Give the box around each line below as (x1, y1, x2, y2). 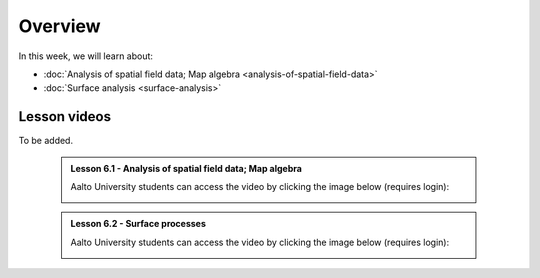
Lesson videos (18, 108, 112, 125)
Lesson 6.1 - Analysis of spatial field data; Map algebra (70, 162, 302, 174)
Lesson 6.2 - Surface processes (70, 218, 207, 230)
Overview (18, 15, 101, 37)
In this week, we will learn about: (18, 50, 154, 62)
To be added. (18, 135, 74, 147)
